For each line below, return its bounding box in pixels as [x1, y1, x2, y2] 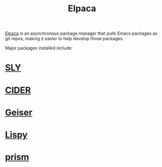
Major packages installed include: [5, 45, 73, 51]
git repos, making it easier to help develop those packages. [5, 36, 124, 42]
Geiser [5, 107, 33, 118]
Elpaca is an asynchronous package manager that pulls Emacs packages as [5, 30, 158, 37]
